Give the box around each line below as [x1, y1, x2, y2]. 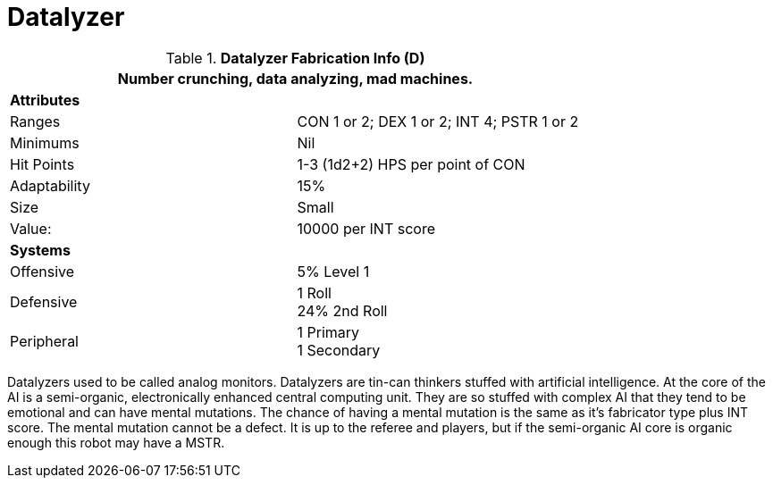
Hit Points [10, 155, 75, 173]
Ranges [10, 112, 61, 130]
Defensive [10, 292, 78, 311]
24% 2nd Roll [297, 301, 388, 320]
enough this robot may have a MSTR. [7, 434, 225, 450]
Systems [10, 240, 71, 259]
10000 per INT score [297, 219, 435, 238]
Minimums [10, 133, 80, 152]
